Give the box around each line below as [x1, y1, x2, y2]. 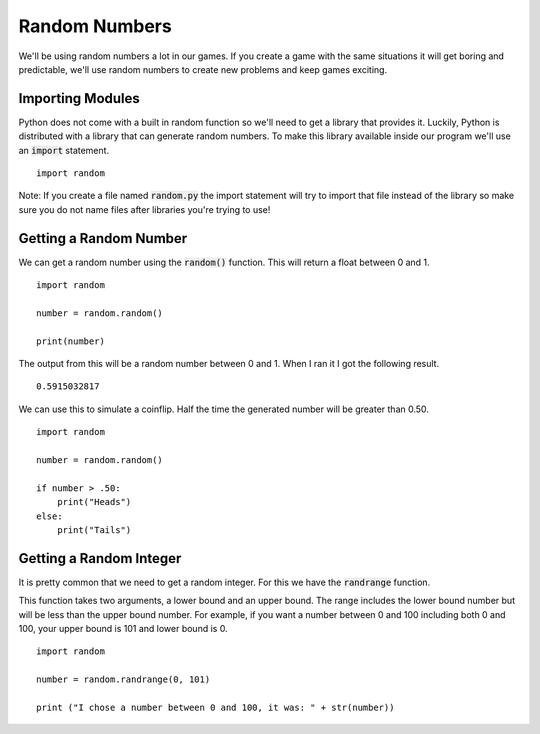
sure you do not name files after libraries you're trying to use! [18, 203, 271, 215]
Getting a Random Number [18, 230, 188, 247]
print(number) [36, 335, 105, 347]
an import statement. [18, 144, 110, 156]
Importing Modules [18, 90, 140, 107]
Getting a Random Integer [18, 550, 182, 567]
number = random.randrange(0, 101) [36, 674, 211, 685]
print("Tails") [56, 524, 132, 535]
